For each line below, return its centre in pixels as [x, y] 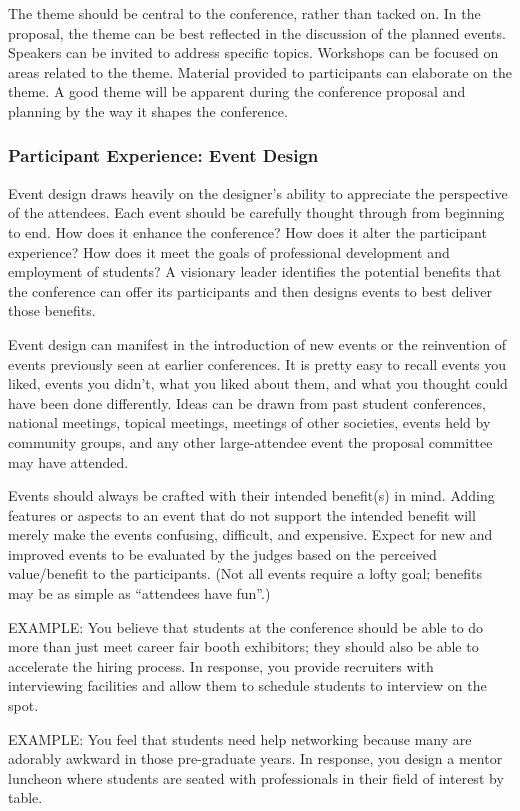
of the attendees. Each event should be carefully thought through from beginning [256, 212]
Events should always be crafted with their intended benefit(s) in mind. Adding [251, 495]
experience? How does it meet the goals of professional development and [229, 251]
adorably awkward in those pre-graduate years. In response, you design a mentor [255, 758]
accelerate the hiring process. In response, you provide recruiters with [221, 665]
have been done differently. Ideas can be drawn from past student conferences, [247, 402]
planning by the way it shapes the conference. [148, 110]
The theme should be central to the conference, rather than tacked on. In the [244, 13]
